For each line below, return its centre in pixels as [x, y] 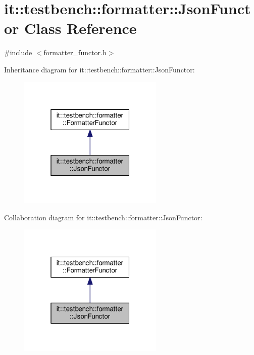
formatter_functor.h [75, 52]
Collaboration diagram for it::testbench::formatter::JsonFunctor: [103, 217]
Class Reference [81, 28]
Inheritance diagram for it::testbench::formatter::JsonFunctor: [99, 69]
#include [18, 52]
